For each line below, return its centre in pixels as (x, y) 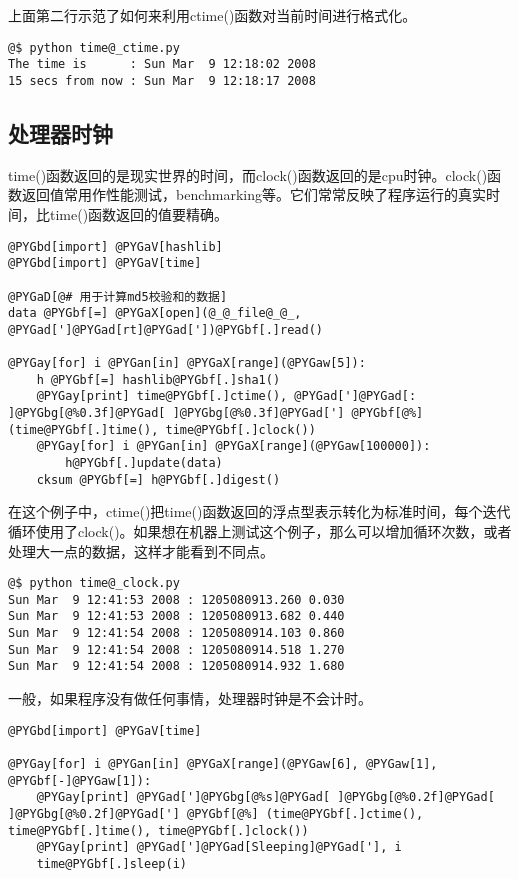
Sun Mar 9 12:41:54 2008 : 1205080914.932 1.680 (176, 666)
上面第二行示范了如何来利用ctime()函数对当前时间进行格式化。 (212, 15)
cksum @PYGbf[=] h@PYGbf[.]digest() (158, 479)
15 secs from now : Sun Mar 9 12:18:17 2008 (162, 80)
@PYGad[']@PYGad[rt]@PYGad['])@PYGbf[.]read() (165, 329)
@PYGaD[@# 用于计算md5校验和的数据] (118, 296)
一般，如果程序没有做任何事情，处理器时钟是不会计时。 (190, 698)
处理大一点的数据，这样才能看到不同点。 (141, 550)
